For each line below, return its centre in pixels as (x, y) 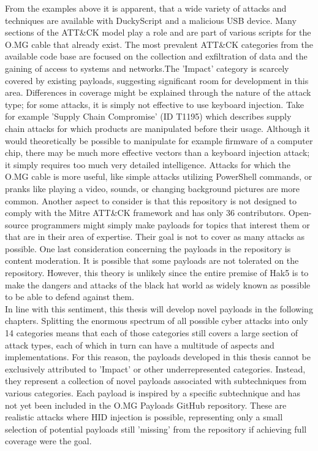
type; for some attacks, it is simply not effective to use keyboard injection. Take (155, 104)
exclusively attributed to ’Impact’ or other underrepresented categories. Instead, (155, 368)
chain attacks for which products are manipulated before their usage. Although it (157, 128)
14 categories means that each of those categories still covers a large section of (152, 333)
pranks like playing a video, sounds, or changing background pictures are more (152, 188)
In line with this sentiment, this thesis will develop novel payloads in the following (159, 308)
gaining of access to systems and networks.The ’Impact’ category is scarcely (147, 68)
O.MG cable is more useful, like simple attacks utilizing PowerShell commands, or (159, 176)
